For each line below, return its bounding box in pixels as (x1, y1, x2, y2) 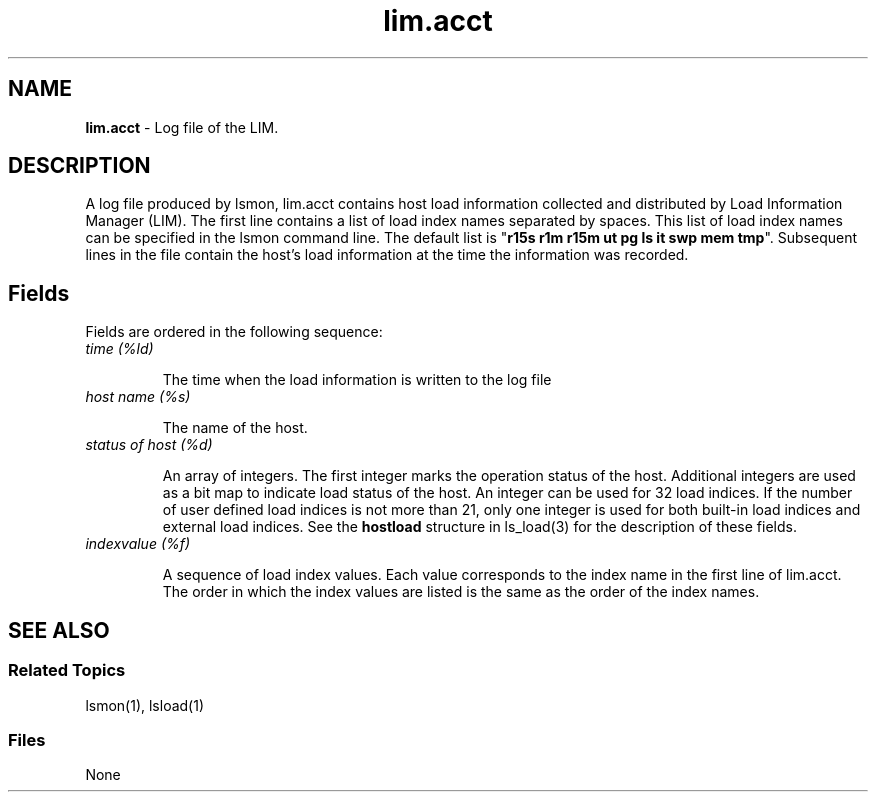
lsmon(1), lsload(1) (85, 696, 205, 714)
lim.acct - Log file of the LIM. (85, 118, 279, 136)
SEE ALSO (8, 617, 110, 643)
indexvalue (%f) (85, 535, 191, 553)
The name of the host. (162, 419, 308, 437)
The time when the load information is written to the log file (162, 371, 552, 389)
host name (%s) (85, 388, 191, 406)
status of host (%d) (85, 436, 213, 454)
